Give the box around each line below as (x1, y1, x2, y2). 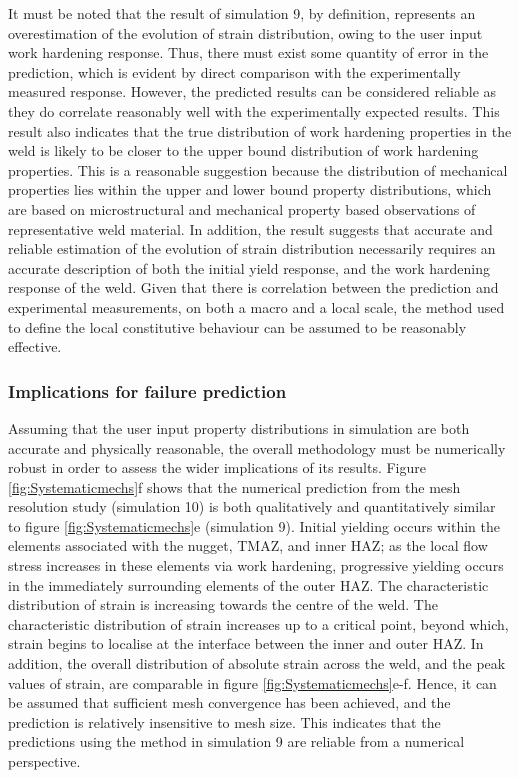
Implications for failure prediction (8, 378, 287, 403)
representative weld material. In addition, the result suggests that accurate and (8, 218, 493, 239)
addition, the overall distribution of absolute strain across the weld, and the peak (8, 653, 506, 674)
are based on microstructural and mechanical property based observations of (8, 198, 476, 219)
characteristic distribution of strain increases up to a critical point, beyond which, (8, 613, 509, 634)
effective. (8, 336, 62, 357)
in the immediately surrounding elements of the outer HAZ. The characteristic (8, 574, 489, 595)
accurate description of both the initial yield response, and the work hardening (8, 257, 490, 278)
